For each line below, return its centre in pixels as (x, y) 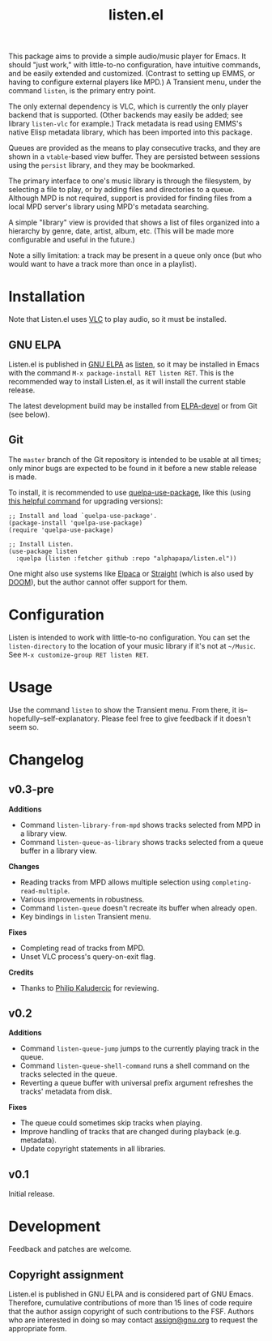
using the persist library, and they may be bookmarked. (102, 165)
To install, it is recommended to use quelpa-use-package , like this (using (130, 492)
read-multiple (44, 891)
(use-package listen (43, 551)
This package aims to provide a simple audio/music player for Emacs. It (127, 56)
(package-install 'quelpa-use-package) (76, 523)
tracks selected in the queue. (68, 1074)
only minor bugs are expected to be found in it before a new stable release (133, 468)
